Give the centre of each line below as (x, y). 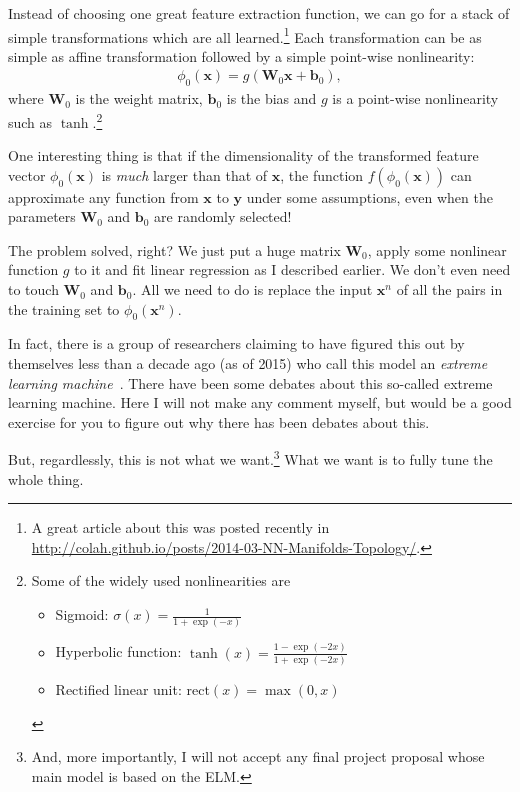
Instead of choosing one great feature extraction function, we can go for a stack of (259, 13)
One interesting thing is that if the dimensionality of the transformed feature (243, 155)
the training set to (64, 308)
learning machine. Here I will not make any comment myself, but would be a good (260, 402)
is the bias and (271, 98)
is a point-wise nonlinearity (415, 98)
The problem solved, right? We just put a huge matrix (174, 249)
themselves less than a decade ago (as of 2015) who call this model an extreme (248, 363)
